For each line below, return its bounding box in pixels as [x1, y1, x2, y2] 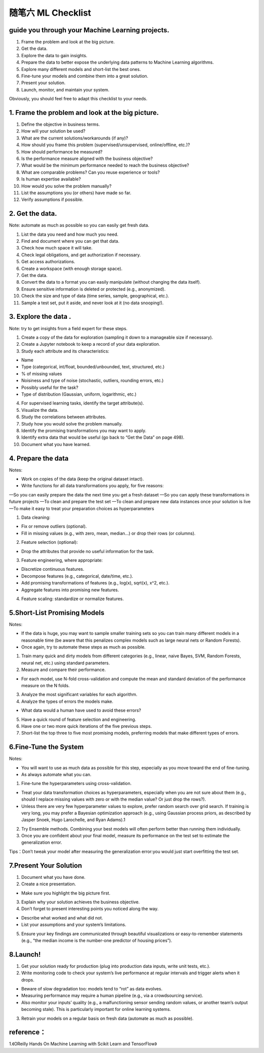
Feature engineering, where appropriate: [21, 557, 103, 563]
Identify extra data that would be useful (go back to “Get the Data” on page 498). [21, 434, 185, 440]
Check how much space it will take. [21, 245, 93, 251]
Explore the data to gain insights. [21, 52, 88, 58]
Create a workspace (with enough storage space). [21, 266, 123, 271]
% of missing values [21, 371, 62, 377]
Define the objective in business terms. [21, 121, 100, 127]
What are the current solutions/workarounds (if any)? [21, 135, 128, 141]
